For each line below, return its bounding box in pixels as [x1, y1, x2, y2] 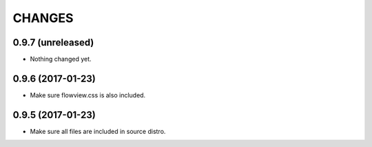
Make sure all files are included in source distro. [30, 127, 166, 135]
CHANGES [12, 10, 74, 26]
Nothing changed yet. [30, 55, 92, 63]
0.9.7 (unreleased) [12, 37, 94, 48]
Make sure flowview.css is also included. [30, 90, 146, 99]
